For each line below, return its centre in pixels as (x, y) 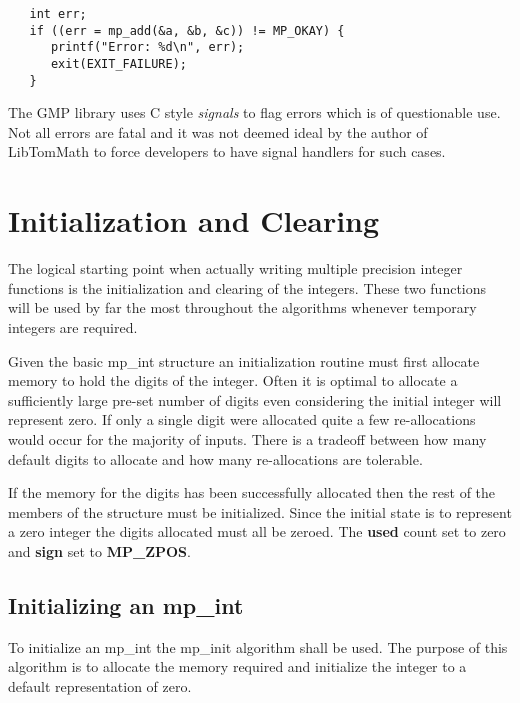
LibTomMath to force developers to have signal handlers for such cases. (227, 151)
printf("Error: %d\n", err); (147, 47)
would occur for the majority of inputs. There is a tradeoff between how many (247, 438)
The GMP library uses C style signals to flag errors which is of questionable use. (254, 112)
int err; (58, 14)
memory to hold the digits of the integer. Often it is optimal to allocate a (233, 380)
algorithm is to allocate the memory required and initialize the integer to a (237, 666)
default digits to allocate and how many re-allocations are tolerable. (215, 458)
